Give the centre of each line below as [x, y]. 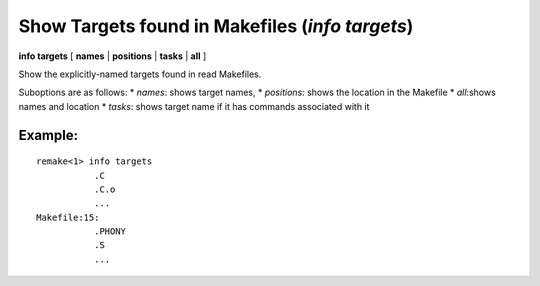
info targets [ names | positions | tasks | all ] [112, 56]
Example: [48, 135]
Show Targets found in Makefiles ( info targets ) [216, 26]
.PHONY [110, 231]
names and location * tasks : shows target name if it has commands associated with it [194, 106]
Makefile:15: [68, 217]
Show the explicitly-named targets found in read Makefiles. [140, 74]
